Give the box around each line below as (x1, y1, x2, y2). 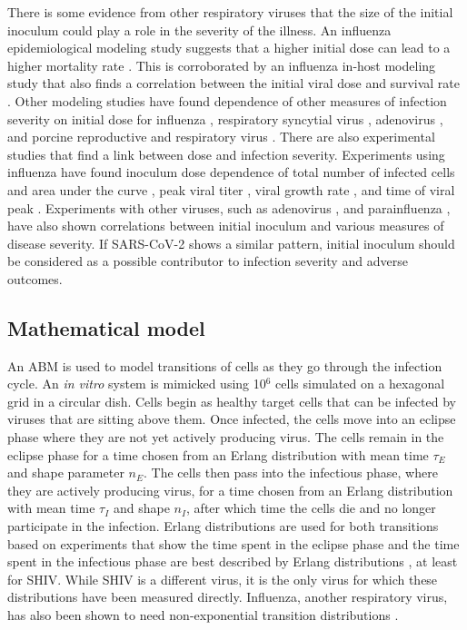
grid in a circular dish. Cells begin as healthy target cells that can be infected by (7, 391, 456, 410)
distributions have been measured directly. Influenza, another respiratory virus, (7, 587, 448, 606)
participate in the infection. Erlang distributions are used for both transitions (7, 517, 439, 536)
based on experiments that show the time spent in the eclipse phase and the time (7, 534, 460, 553)
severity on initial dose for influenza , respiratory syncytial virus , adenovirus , (7, 109, 443, 128)
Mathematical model (7, 313, 205, 341)
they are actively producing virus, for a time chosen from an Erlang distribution (7, 480, 453, 499)
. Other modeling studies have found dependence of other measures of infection (7, 91, 447, 110)
